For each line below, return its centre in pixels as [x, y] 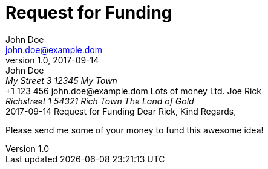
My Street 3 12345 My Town [61, 80]
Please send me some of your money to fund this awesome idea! [135, 130]
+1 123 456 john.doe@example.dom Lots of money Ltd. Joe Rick [134, 91]
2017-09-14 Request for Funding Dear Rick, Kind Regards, [121, 111]
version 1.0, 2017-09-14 [52, 60]
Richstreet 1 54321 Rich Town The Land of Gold [100, 101]
